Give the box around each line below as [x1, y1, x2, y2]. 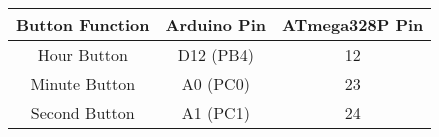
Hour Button [37, 43, 128, 66]
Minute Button [30, 72, 136, 95]
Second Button [30, 101, 135, 124]
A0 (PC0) [181, 72, 250, 95]
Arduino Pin [165, 13, 267, 36]
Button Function [16, 13, 150, 36]
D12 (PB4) [177, 43, 254, 66]
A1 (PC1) [181, 101, 250, 124]
